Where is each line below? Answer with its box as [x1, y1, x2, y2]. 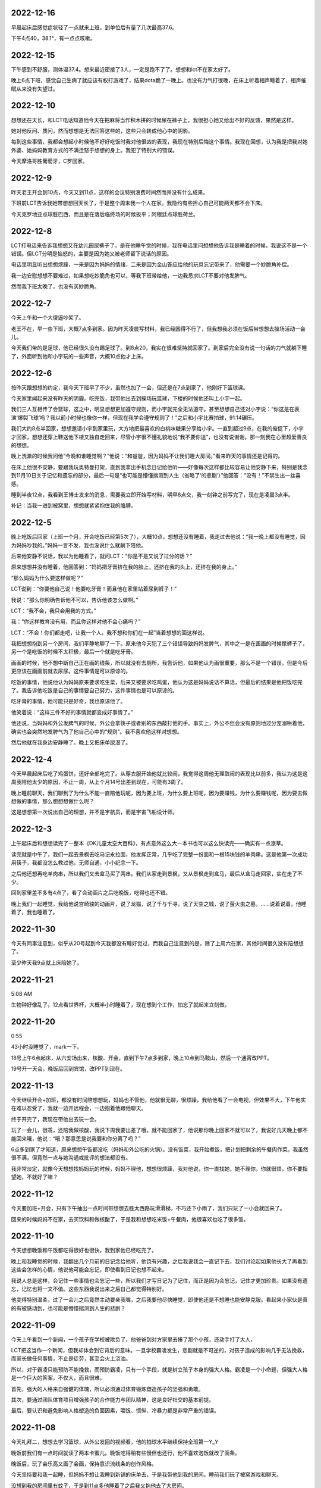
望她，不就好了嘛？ [11, 1173, 58, 1181]
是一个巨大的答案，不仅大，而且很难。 [11, 1374, 105, 1381]
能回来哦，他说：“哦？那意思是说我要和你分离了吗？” [11, 1134, 141, 1142]
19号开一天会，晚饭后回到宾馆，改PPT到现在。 [11, 1065, 126, 1073]
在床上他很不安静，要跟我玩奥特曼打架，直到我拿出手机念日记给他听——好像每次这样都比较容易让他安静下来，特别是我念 [11, 463, 308, 470]
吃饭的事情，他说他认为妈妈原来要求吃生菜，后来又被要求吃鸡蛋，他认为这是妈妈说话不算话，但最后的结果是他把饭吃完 [11, 679, 303, 686]
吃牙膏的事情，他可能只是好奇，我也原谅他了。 [11, 698, 126, 705]
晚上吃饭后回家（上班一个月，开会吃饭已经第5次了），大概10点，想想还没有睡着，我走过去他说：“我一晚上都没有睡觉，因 [11, 533, 306, 540]
